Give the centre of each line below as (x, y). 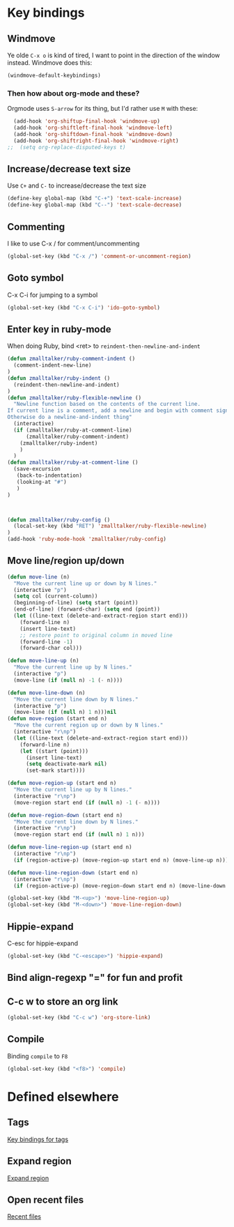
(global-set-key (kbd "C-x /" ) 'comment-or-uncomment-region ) (99, 256)
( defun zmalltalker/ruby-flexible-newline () (74, 398)
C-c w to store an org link (63, 1001)
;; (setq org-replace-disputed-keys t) (67, 147)
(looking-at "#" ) (42, 482)
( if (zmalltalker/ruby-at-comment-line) (73, 430)
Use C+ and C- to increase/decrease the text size (77, 185)
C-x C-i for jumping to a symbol (53, 295)
